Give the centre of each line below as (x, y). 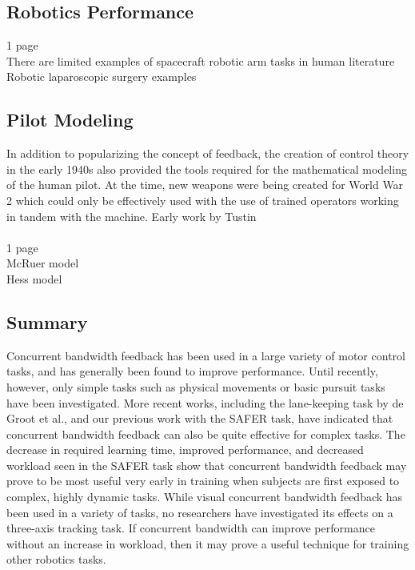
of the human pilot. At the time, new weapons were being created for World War (205, 185)
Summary (47, 321)
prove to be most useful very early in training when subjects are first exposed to (203, 481)
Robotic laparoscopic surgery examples (102, 76)
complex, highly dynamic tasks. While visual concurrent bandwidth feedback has (205, 497)
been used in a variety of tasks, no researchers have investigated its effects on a (200, 512)
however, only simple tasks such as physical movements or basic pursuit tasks (196, 386)
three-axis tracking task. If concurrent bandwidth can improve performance (191, 528)
